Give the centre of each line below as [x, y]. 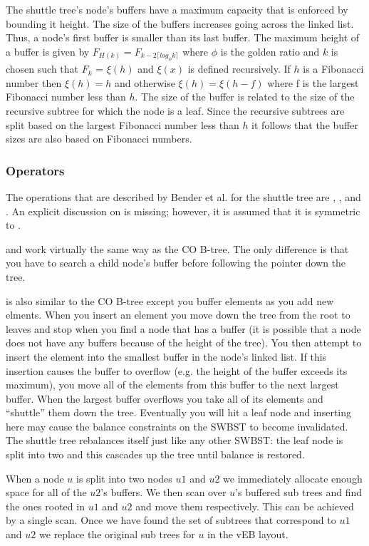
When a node [35, 478]
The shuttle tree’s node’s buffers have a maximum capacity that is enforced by [177, 9]
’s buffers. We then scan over [163, 492]
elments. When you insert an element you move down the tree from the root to [178, 315]
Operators [35, 170]
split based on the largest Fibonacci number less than [123, 124]
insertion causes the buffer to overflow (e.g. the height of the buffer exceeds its [177, 370]
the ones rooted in [45, 506]
